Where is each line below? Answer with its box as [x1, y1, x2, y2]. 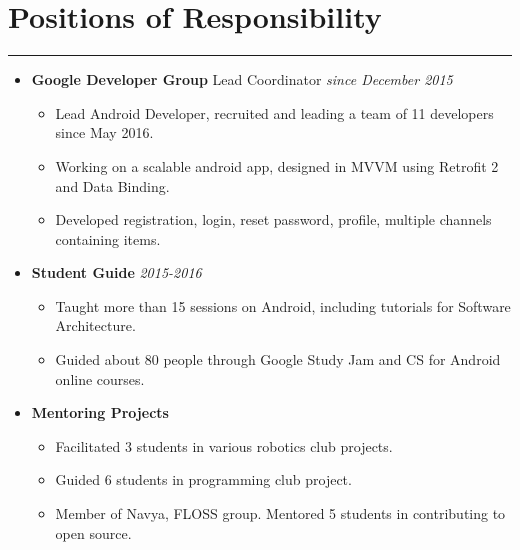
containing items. [55, 228, 161, 249]
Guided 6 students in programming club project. [55, 469, 352, 490]
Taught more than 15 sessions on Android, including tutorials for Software [55, 295, 511, 316]
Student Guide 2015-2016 [31, 262, 202, 283]
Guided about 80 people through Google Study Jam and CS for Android [55, 349, 501, 370]
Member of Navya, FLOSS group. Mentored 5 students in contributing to [55, 503, 506, 524]
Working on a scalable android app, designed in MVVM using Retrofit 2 [55, 155, 499, 176]
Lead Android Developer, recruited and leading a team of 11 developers [55, 102, 494, 123]
